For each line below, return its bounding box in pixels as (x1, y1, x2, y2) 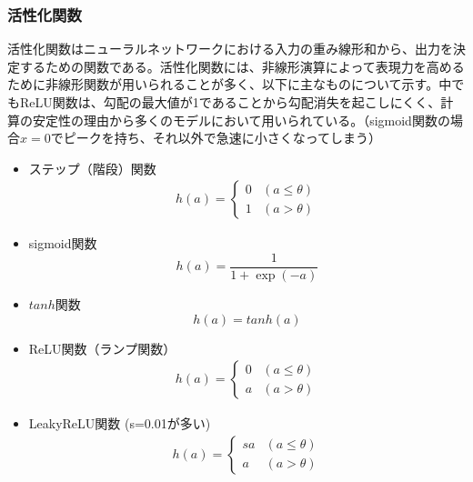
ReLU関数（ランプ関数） (28, 338, 176, 357)
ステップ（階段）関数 (28, 158, 156, 177)
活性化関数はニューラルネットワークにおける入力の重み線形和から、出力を (7, 39, 453, 58)
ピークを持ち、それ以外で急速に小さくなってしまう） (63, 128, 381, 147)
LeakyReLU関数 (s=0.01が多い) (28, 414, 211, 433)
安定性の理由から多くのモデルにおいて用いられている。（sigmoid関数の (32, 110, 450, 129)
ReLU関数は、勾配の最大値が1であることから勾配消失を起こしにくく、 (19, 93, 441, 111)
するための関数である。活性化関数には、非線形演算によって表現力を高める (19, 56, 465, 75)
